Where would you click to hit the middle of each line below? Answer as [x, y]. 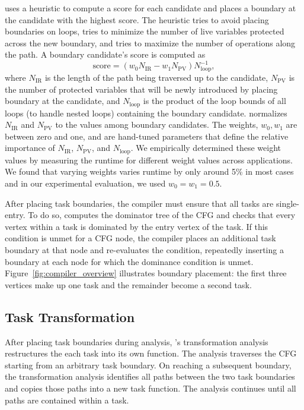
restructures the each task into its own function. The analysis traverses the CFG [151, 353]
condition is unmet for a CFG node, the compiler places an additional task [140, 238]
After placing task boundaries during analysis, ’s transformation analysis [137, 341]
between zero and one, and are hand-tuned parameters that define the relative [147, 136]
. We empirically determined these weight [206, 148]
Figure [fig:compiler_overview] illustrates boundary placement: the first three [146, 273]
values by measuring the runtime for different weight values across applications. [149, 160]
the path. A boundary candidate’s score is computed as [105, 54]
